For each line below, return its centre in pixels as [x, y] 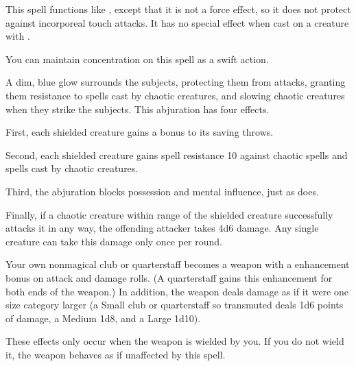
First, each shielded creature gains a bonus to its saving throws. [140, 132]
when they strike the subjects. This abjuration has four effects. [138, 109]
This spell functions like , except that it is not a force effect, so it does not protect [178, 9]
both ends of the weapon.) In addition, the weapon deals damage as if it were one [177, 291]
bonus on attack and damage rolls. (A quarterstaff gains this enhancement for [169, 277]
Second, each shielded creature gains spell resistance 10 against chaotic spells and [177, 155]
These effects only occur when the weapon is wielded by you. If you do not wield [175, 341]
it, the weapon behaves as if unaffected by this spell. [116, 354]
